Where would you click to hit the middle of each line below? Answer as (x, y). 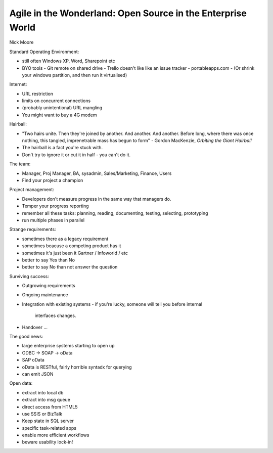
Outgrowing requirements (49, 286)
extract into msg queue (46, 400)
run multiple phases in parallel (53, 220)
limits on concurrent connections (56, 101)
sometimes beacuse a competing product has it (72, 246)
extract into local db (43, 392)
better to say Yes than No (49, 260)
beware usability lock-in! (48, 442)
